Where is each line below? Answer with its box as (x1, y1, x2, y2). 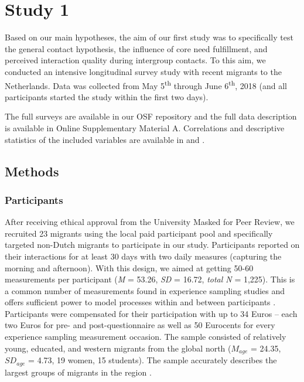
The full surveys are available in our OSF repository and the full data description (5, 110, 297, 122)
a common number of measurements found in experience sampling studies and (5, 284, 285, 296)
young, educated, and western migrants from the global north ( (5, 342, 231, 354)
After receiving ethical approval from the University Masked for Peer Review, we (5, 216, 295, 228)
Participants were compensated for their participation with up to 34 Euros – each (5, 307, 298, 319)
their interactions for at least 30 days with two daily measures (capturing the (5, 250, 282, 262)
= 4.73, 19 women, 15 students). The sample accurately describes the (28, 354, 277, 366)
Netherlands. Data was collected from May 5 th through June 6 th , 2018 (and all (5, 77, 287, 91)
